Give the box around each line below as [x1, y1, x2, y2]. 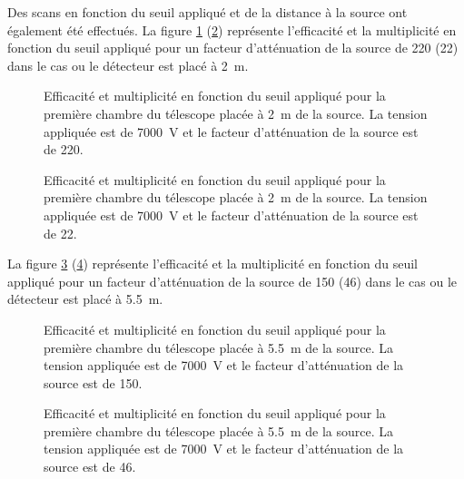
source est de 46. [44, 457, 136, 476]
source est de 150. [44, 373, 143, 392]
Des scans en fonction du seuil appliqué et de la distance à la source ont [7, 3, 408, 21]
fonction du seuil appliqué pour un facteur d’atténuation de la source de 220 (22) [7, 38, 459, 57]
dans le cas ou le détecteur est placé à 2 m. [7, 55, 249, 74]
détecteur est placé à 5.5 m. [7, 289, 163, 308]
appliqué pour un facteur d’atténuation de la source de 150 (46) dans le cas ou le [7, 271, 458, 290]
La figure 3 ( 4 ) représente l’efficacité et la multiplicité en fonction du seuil [7, 254, 418, 273]
